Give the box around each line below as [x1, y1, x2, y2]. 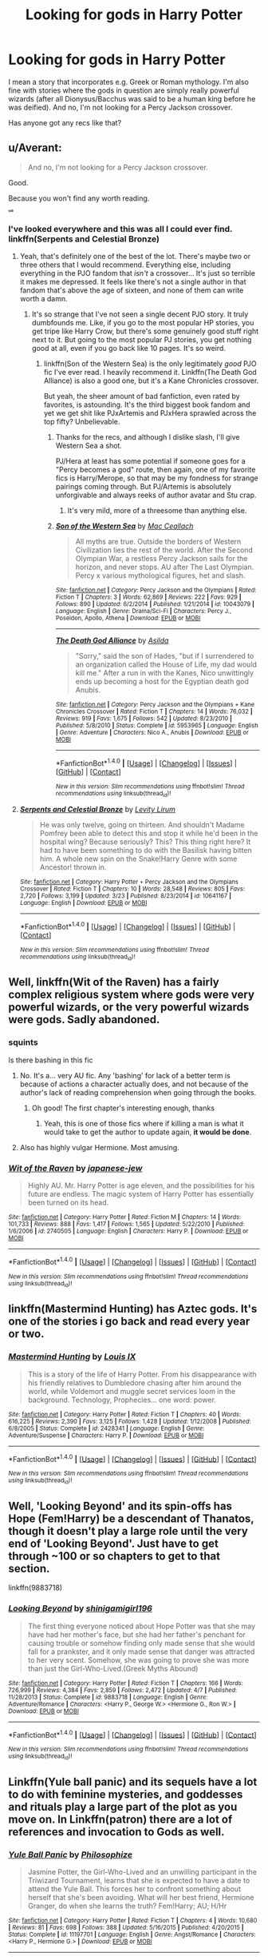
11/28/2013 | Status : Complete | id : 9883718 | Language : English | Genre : [8, 1693, 208, 1701]
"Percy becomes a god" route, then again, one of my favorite [55, 465, 256, 475]
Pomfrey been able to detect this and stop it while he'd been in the [39, 829, 258, 839]
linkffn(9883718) [8, 1583, 62, 1592]
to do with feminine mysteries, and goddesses [8, 1788, 243, 1802]
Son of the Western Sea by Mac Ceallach [55, 521, 194, 531]
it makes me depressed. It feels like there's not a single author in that [19, 277, 246, 287]
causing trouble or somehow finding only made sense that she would [27, 1638, 255, 1647]
